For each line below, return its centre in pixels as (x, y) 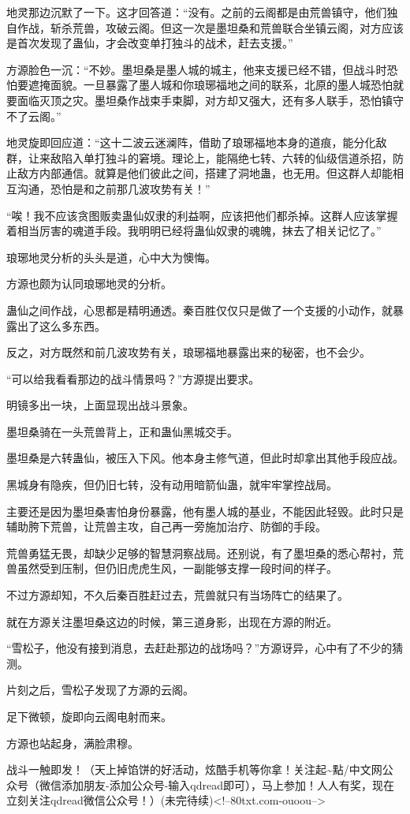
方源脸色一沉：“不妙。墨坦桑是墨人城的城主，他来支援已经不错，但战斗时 (197, 69)
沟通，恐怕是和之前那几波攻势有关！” (114, 188)
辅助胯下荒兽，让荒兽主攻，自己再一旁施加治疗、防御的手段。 (166, 526)
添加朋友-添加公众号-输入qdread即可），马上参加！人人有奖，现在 (227, 784)
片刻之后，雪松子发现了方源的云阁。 (100, 690)
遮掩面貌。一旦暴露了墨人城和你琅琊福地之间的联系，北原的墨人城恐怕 (210, 85)
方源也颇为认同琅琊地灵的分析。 (89, 284)
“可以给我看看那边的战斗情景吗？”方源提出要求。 (133, 378)
